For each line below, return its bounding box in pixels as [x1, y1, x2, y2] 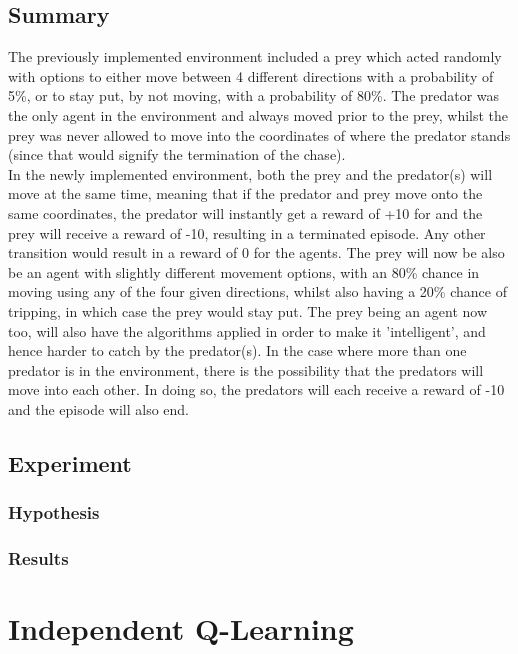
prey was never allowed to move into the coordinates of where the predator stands [8, 124, 511, 145]
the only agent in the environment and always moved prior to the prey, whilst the [8, 104, 509, 125]
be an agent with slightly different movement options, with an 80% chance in [8, 261, 480, 282]
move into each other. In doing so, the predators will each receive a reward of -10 [8, 379, 505, 400]
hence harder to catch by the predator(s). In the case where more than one [8, 340, 467, 361]
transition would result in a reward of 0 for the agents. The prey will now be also [8, 242, 505, 263]
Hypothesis [8, 500, 100, 525]
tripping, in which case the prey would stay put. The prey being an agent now [8, 300, 488, 321]
